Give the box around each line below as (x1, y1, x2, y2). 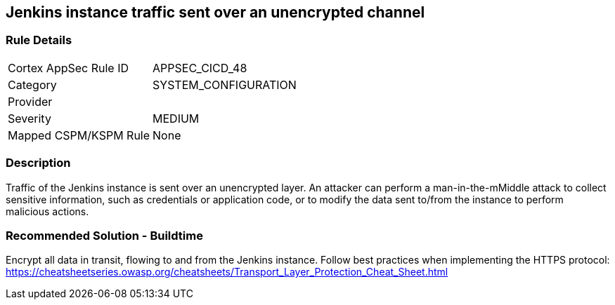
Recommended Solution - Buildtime (6, 228, 203, 243)
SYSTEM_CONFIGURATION (153, 77, 297, 92)
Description (6, 156, 71, 170)
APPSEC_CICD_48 (153, 60, 247, 75)
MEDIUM (153, 111, 200, 126)
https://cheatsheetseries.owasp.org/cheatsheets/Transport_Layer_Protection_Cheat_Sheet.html (6, 266, 448, 278)
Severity (8, 111, 51, 126)
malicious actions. (6, 205, 89, 217)
